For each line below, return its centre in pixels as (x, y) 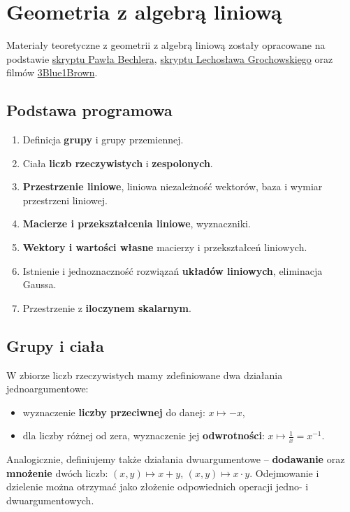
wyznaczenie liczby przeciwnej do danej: (114, 412)
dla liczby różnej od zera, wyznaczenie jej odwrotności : (144, 435)
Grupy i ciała (55, 345)
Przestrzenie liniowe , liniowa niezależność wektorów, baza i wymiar (173, 186)
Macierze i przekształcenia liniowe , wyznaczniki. (137, 223)
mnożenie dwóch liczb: (57, 472)
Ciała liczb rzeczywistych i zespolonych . (118, 163)
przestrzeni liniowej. (65, 200)
